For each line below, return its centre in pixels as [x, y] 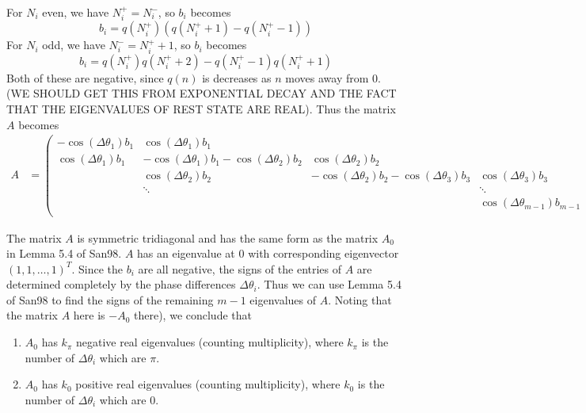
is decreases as [237, 77]
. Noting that [360, 299]
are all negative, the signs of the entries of [240, 268]
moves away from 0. [333, 77]
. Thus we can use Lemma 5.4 [329, 284]
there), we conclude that [193, 315]
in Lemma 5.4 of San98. [64, 253]
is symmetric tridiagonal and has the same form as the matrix [228, 237]
